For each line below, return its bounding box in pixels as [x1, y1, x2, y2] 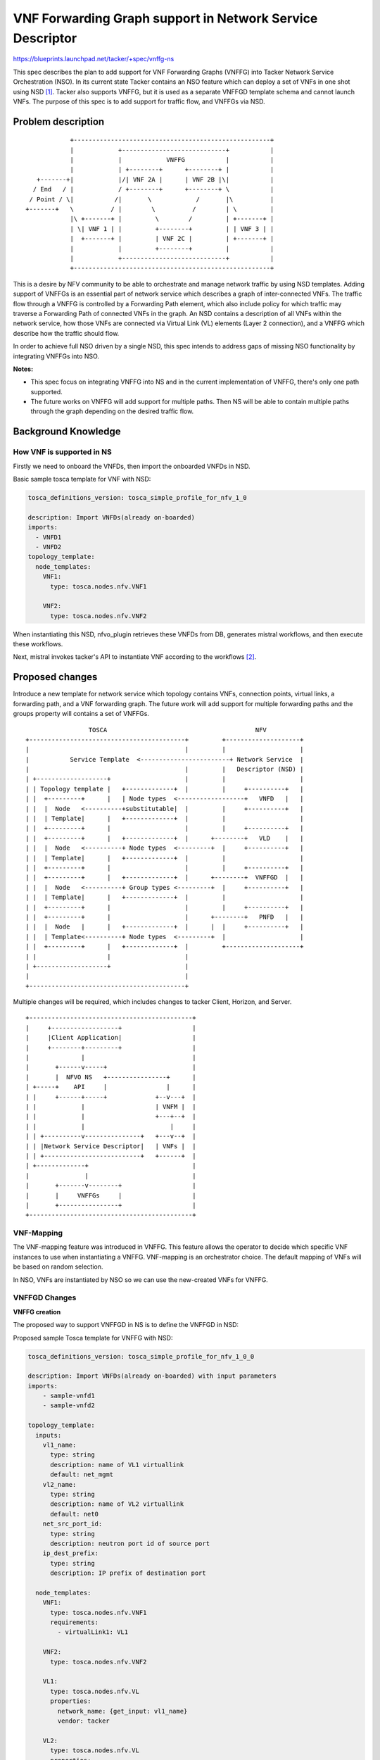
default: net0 [50, 1510, 99, 1518]
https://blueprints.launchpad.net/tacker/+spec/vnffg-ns [13, 55, 175, 63]
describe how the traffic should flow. [13, 329, 120, 337]
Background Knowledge [13, 426, 121, 438]
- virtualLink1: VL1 [57, 1628, 129, 1636]
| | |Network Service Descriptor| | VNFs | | [25, 1142, 196, 1150]
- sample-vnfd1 [42, 1392, 95, 1400]
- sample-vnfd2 [42, 1402, 95, 1409]
